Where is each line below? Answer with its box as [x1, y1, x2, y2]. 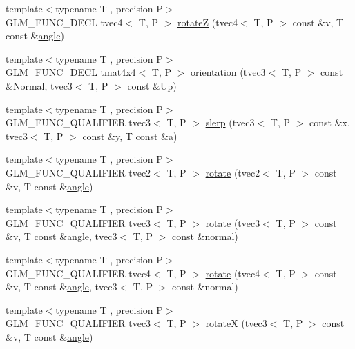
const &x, [309, 115, 350, 130]
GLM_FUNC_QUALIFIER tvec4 [6, 266, 151, 280]
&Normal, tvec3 [6, 78, 73, 92]
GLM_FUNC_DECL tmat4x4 [6, 65, 136, 79]
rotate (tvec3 [205, 215, 260, 230]
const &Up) [127, 78, 177, 92]
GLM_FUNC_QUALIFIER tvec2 [6, 165, 151, 179]
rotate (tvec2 [205, 165, 260, 179]
